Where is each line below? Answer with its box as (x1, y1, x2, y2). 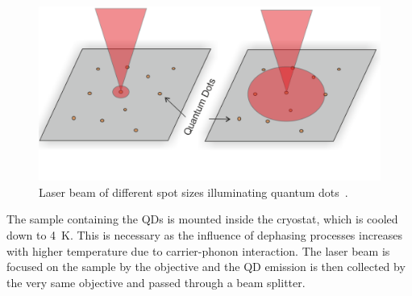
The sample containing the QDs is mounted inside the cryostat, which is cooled (6, 211, 398, 227)
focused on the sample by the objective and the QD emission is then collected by (6, 258, 406, 275)
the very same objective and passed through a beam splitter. (6, 273, 306, 290)
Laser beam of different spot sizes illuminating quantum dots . (39, 183, 348, 200)
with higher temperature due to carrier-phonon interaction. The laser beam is (6, 242, 390, 259)
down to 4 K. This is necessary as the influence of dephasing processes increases (6, 226, 402, 243)
